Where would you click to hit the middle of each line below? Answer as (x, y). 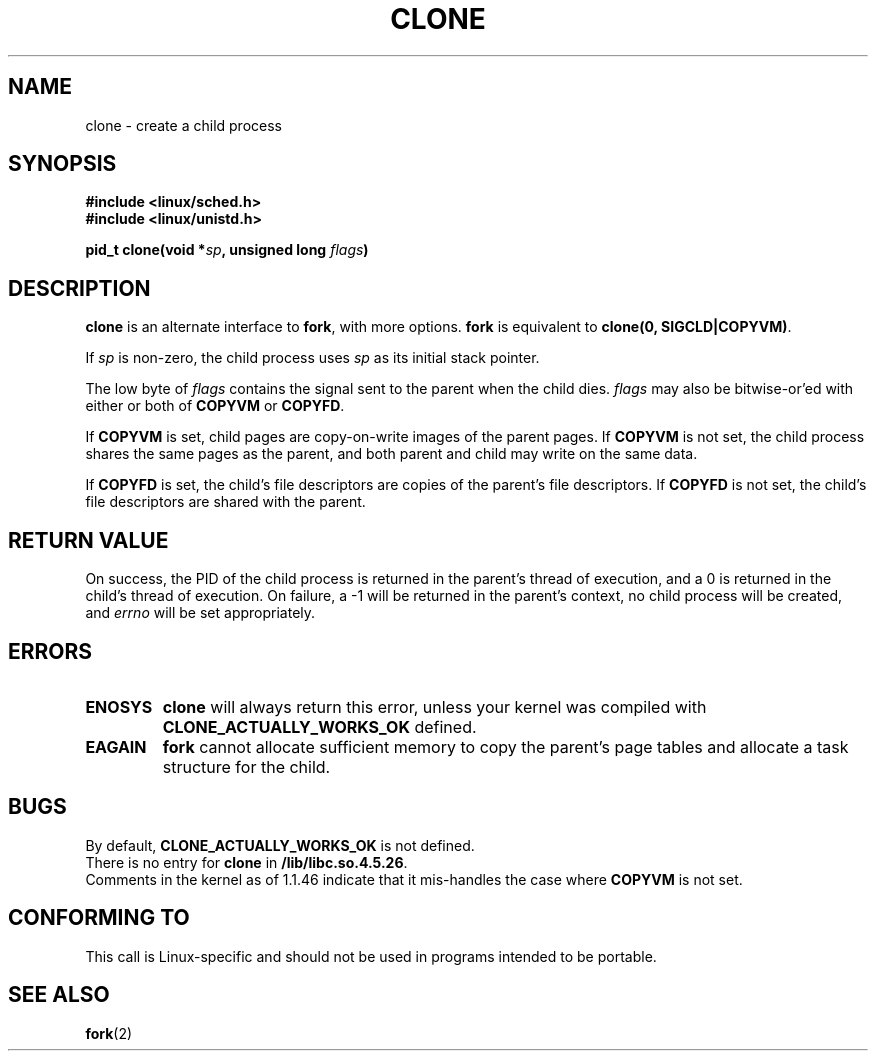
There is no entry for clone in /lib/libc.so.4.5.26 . (246, 862)
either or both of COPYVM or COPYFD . (215, 406)
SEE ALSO (59, 995)
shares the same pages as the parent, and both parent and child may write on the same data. (391, 454)
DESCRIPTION (79, 288)
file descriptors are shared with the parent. (225, 502)
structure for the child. (246, 766)
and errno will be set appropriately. (200, 613)
